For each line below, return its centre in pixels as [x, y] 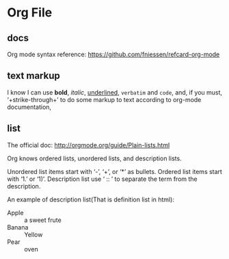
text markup [33, 76]
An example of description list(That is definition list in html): [91, 199]
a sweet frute [43, 220]
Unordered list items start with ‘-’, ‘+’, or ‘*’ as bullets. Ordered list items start [114, 171]
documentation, [29, 107]
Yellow [33, 234]
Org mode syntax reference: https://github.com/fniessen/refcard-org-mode [113, 54]
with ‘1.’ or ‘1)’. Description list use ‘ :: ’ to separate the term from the [102, 179]
